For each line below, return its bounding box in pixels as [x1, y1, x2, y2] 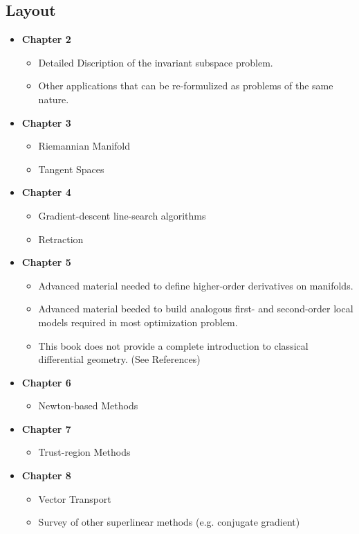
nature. [38, 91, 69, 106]
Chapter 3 [21, 115, 71, 130]
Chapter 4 [21, 185, 71, 199]
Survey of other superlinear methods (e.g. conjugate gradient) [38, 515, 300, 529]
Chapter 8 [21, 468, 71, 483]
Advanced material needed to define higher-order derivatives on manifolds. [38, 278, 353, 292]
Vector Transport [38, 491, 111, 506]
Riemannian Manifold [38, 139, 131, 153]
